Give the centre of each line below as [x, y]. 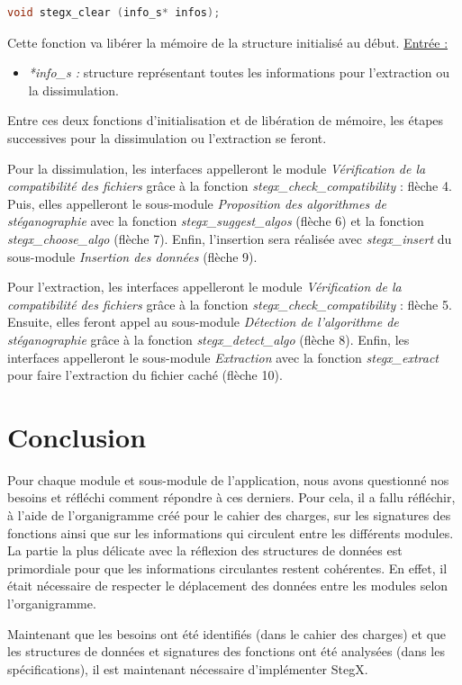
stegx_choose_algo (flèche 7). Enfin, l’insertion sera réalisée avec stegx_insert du [230, 238]
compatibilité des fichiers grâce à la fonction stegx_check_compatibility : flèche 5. [230, 304]
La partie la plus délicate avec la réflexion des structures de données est [205, 550]
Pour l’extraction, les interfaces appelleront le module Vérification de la [204, 287]
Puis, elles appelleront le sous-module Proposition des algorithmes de [197, 203]
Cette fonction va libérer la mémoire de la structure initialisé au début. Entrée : [228, 42]
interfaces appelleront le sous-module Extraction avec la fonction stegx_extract [223, 357]
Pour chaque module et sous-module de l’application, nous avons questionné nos [228, 479]
